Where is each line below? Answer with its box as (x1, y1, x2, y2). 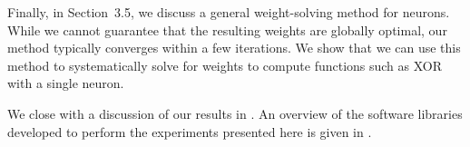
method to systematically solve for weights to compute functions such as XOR (7, 55, 443, 74)
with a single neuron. (7, 73, 124, 93)
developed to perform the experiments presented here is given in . (7, 122, 372, 141)
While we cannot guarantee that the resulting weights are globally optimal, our (7, 20, 447, 39)
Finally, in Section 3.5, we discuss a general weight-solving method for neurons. (7, 3, 450, 21)
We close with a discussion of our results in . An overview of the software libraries (7, 103, 463, 122)
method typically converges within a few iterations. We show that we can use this (7, 38, 461, 57)
